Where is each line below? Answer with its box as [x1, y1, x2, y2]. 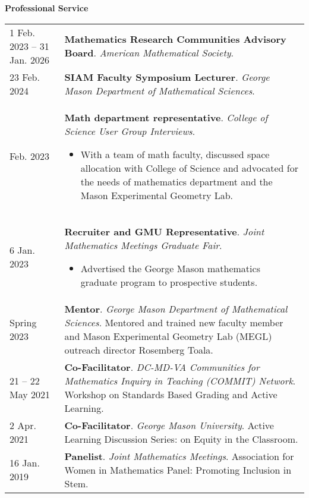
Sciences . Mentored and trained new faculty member [64, 315, 283, 329]
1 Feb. [10, 25, 35, 39]
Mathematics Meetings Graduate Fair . [64, 238, 222, 252]
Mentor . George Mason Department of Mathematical [64, 301, 288, 316]
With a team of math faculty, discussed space [80, 147, 270, 161]
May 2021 [10, 387, 51, 401]
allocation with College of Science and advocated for [80, 160, 299, 175]
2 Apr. [10, 418, 36, 432]
